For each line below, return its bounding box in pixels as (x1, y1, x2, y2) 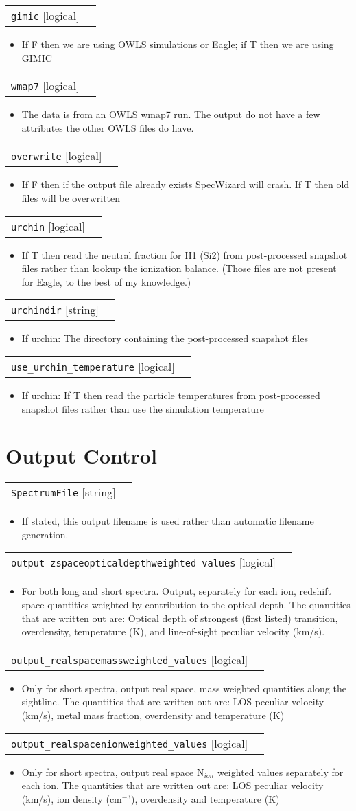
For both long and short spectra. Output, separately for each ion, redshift (21, 584, 331, 598)
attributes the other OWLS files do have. (21, 120, 194, 135)
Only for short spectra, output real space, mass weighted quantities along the (21, 681, 346, 695)
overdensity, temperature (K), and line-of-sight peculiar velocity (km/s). (21, 624, 325, 639)
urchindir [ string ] (11, 301, 99, 318)
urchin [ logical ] (11, 218, 85, 234)
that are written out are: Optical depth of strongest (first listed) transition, (21, 610, 338, 625)
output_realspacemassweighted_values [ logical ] (11, 651, 248, 667)
